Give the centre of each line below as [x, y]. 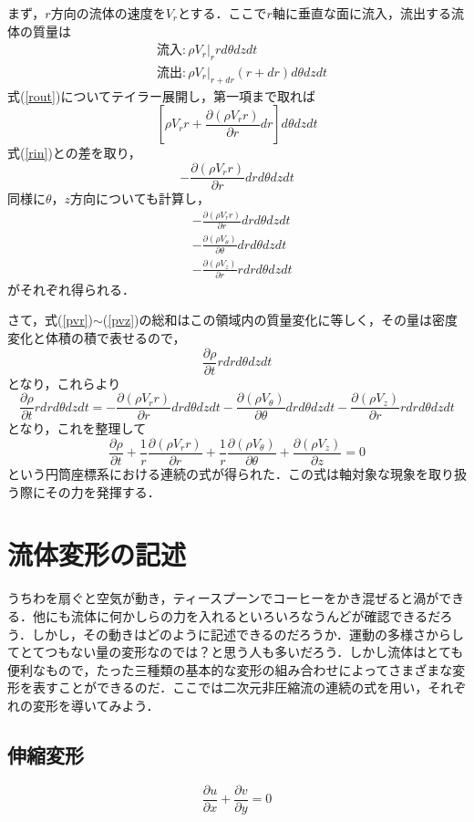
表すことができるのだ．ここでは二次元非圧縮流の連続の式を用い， [230, 687]
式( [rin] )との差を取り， [74, 153]
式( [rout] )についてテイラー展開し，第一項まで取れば [161, 95]
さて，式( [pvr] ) [50, 320]
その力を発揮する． [103, 491]
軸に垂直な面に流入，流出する [361, 13]
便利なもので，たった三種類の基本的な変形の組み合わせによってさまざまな [230, 669]
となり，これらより [64, 383]
